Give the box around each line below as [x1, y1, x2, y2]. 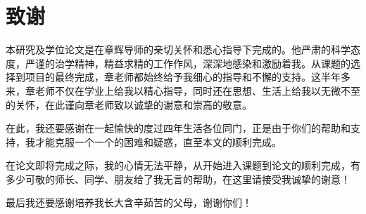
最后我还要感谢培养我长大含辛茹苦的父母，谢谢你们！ [6, 195, 252, 210]
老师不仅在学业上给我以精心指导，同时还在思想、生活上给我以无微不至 [34, 83, 360, 98]
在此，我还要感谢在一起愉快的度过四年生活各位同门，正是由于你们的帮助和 [6, 121, 351, 135]
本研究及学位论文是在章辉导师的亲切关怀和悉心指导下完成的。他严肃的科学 [6, 42, 351, 57]
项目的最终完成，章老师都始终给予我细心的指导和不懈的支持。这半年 [25, 69, 341, 84]
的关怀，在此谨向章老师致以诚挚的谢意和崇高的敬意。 [6, 97, 252, 112]
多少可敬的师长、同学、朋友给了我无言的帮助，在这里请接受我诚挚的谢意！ [6, 171, 351, 186]
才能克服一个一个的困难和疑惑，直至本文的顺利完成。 [34, 134, 282, 149]
